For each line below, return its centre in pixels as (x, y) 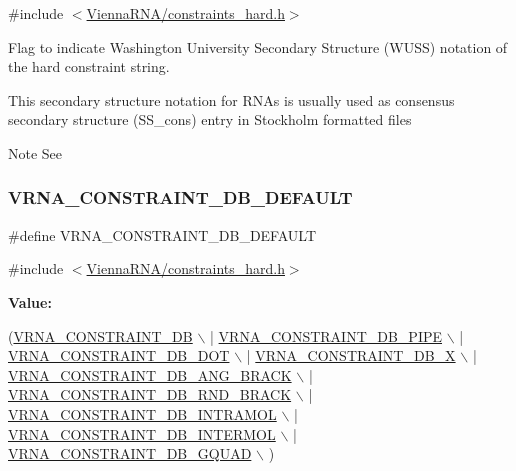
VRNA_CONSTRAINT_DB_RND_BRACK (150, 394)
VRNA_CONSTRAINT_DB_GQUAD (130, 453)
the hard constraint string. (89, 66)
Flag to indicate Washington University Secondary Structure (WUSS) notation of (258, 46)
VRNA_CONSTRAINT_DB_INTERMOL (142, 433)
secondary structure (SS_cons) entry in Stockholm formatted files (210, 119)
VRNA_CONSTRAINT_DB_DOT (119, 355)
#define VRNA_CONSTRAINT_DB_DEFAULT (162, 234)
